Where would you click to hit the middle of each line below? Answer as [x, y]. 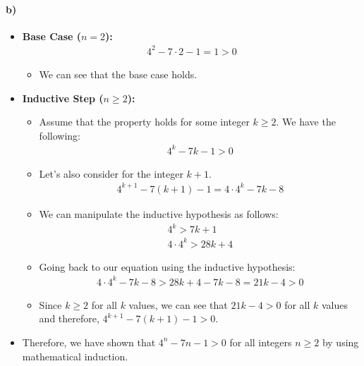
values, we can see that [178, 304]
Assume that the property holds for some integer [144, 122]
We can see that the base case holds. [118, 74]
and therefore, [69, 318]
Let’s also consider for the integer [111, 173]
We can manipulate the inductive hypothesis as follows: [159, 213]
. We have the [306, 122]
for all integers [261, 342]
